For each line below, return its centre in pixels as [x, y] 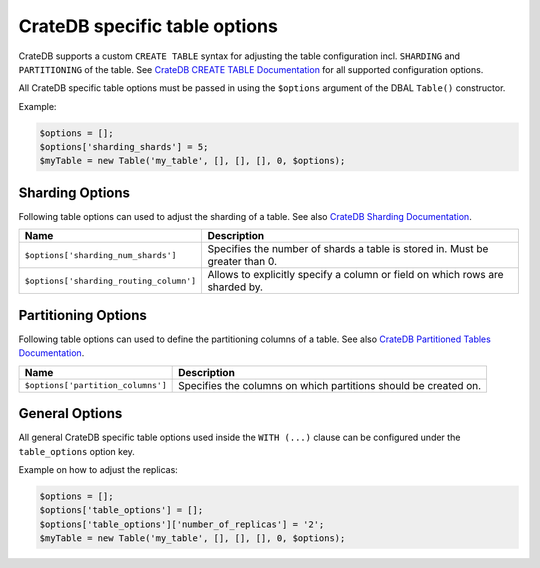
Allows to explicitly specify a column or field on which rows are [355, 275]
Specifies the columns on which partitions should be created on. [330, 385]
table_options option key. [76, 451]
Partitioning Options [82, 315]
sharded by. [235, 287]
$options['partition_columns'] [95, 385]
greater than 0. [242, 262]
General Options [70, 413]
